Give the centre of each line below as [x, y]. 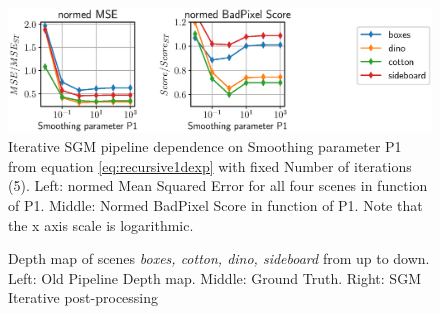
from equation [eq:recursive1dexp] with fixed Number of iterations [210, 165]
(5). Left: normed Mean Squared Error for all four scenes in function [218, 185]
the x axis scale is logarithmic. [101, 224]
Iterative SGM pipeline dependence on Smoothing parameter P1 [205, 146]
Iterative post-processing [83, 297]
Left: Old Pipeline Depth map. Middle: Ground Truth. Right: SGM [214, 277]
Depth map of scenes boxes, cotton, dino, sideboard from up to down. [219, 258]
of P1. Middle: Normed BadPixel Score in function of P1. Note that [215, 205]
